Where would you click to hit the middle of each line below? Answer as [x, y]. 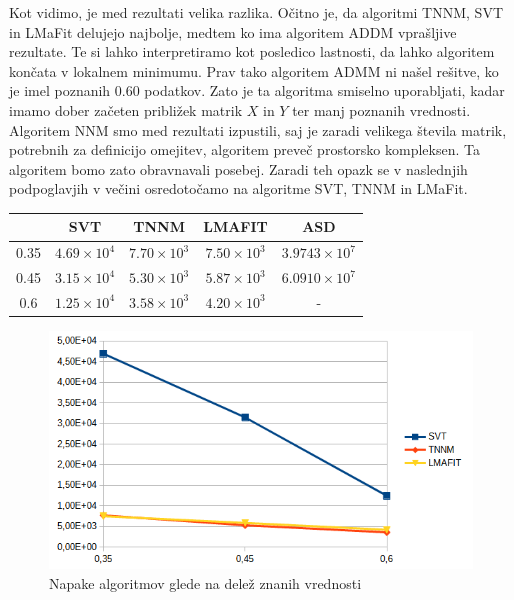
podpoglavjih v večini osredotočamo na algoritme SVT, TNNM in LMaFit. [238, 188]
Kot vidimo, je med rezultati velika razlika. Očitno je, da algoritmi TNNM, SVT [256, 12]
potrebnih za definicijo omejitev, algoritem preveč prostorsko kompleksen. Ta [244, 149]
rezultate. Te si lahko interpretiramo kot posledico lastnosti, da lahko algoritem [252, 51]
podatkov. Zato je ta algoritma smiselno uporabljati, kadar [324, 90]
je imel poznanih [60, 90]
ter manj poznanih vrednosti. [381, 109]
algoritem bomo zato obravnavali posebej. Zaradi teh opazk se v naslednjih [238, 168]
